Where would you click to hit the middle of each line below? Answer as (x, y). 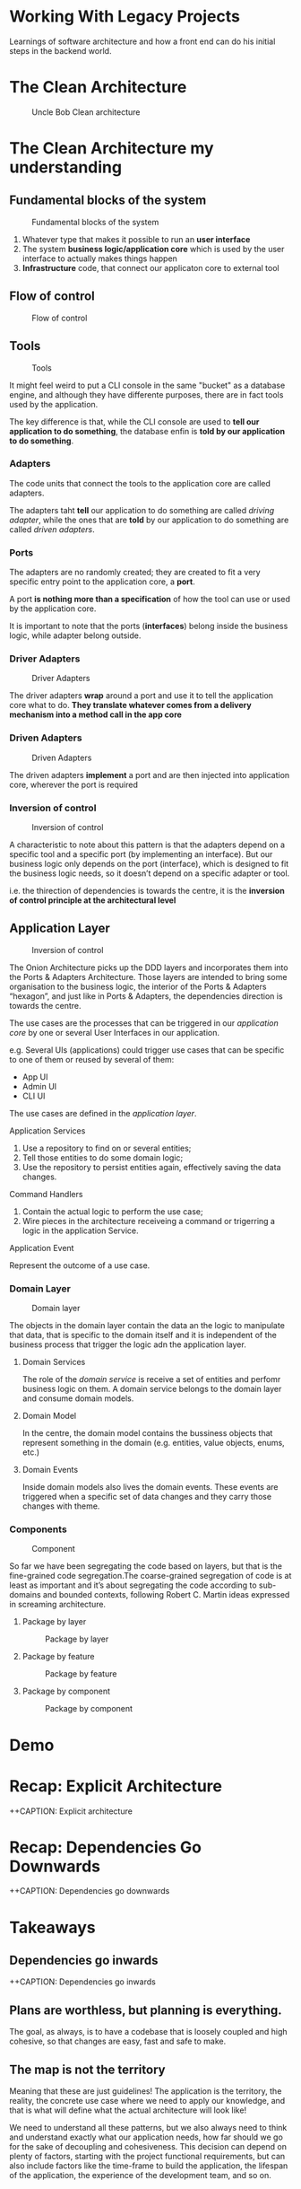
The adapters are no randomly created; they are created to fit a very (135, 573)
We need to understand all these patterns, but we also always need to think (148, 2128)
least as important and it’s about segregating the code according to (133, 1585)
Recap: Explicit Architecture (116, 1786)
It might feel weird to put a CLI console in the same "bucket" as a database (147, 385)
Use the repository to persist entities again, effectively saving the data (151, 1167)
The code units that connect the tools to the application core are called (140, 483)
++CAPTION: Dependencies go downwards (90, 1891)
